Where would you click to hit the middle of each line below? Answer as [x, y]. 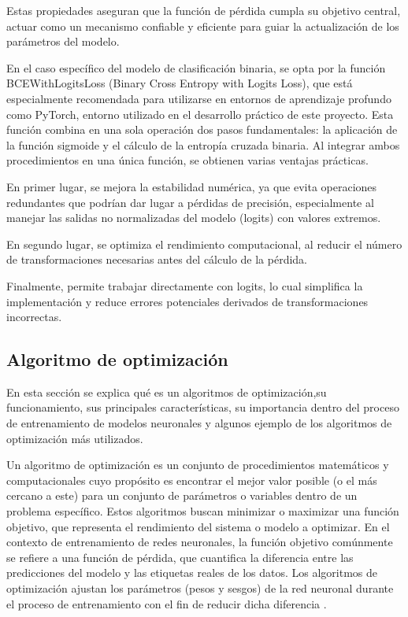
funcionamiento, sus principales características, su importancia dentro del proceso [203, 407]
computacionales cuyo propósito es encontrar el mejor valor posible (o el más [192, 480]
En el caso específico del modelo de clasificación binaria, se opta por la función [196, 67]
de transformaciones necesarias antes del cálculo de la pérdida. [157, 259]
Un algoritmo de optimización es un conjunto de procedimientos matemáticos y [198, 465]
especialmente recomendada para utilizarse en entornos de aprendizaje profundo [199, 98]
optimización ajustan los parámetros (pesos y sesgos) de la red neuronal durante [200, 588]
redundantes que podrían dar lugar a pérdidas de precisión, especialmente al [190, 202]
